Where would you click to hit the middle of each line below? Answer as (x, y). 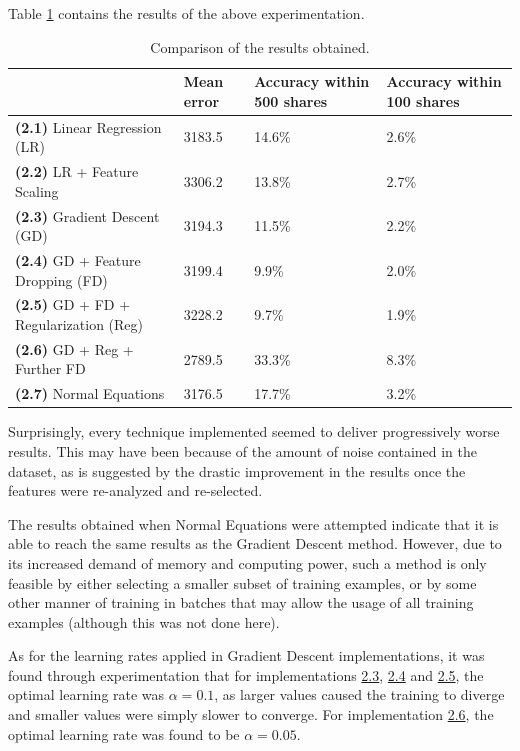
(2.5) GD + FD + (73, 304)
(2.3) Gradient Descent (87, 215)
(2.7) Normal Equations (90, 393)
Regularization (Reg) (79, 323)
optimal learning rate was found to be (124, 733)
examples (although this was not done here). (144, 621)
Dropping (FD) (61, 279)
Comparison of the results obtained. (260, 46)
